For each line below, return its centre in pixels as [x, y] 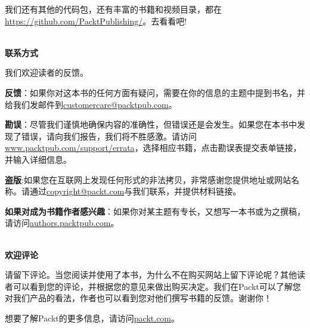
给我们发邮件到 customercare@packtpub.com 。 [91, 104]
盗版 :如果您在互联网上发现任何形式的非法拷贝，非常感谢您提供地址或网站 [148, 179]
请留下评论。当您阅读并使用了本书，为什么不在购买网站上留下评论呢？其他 [151, 275]
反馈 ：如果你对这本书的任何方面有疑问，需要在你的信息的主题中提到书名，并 [155, 92]
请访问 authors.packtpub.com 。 [62, 223]
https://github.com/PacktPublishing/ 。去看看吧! [96, 21]
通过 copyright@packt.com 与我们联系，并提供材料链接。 [135, 191]
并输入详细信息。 [38, 159]
